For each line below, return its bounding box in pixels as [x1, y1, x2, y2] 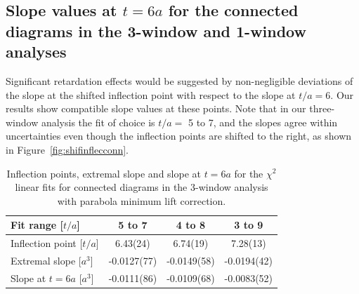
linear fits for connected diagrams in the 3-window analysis [15, 180, 268, 194]
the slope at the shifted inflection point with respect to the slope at [6, 87, 296, 102]
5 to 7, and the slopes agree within [188, 114, 338, 129]
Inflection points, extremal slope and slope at [6, 166, 201, 180]
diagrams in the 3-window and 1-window [6, 20, 306, 41]
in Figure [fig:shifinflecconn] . [6, 142, 129, 156]
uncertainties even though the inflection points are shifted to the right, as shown [6, 128, 352, 143]
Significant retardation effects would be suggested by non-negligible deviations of [6, 73, 353, 88]
